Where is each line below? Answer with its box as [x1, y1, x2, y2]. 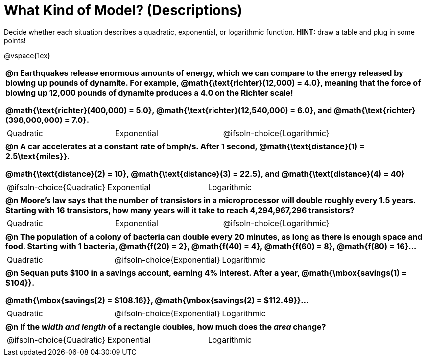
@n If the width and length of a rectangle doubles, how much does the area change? [5, 321, 326, 332]
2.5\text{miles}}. [5, 151, 70, 161]
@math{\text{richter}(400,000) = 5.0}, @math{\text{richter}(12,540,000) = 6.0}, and [5, 105, 332, 115]
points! [4, 36, 26, 45]
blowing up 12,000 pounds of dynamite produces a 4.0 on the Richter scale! [5, 87, 293, 97]
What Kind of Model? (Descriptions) [4, 2, 242, 19]
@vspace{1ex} [4, 51, 50, 60]
